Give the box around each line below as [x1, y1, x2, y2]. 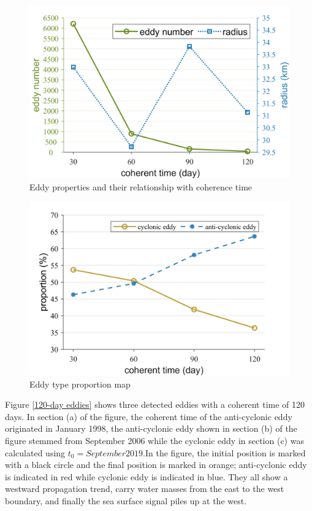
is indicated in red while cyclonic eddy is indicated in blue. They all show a [5, 470, 288, 483]
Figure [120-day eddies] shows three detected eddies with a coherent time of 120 [5, 398, 305, 411]
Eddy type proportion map [29, 377, 131, 390]
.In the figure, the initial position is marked [143, 446, 306, 459]
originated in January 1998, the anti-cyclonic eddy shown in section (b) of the [5, 422, 297, 435]
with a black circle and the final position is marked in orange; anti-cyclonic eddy [5, 458, 307, 471]
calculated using [5, 446, 66, 459]
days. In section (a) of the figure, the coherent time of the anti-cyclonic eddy [5, 410, 292, 423]
